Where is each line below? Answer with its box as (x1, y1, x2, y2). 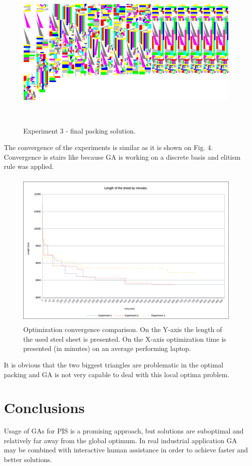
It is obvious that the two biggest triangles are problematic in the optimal (4, 359, 223, 369)
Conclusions (4, 398, 85, 417)
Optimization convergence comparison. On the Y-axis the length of (23, 324, 222, 334)
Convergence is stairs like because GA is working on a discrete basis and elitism (4, 151, 241, 162)
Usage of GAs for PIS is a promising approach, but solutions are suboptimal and (4, 426, 244, 436)
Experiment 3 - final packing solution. (23, 126, 136, 136)
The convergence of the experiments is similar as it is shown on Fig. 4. (4, 142, 213, 152)
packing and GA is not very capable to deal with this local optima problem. (4, 369, 230, 379)
